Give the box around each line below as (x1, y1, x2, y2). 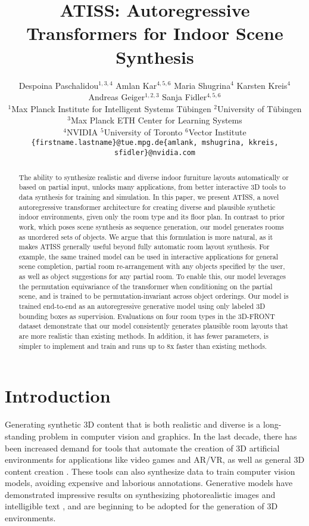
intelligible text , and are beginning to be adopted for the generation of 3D (5, 500, 278, 512)
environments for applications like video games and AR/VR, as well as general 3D (5, 453, 305, 466)
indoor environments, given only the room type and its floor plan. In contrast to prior (18, 212, 285, 222)
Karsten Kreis (236, 79, 288, 91)
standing (5, 429, 36, 442)
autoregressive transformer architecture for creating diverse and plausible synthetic (18, 202, 276, 212)
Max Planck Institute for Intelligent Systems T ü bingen (11, 102, 211, 115)
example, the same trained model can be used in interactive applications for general (18, 251, 279, 261)
